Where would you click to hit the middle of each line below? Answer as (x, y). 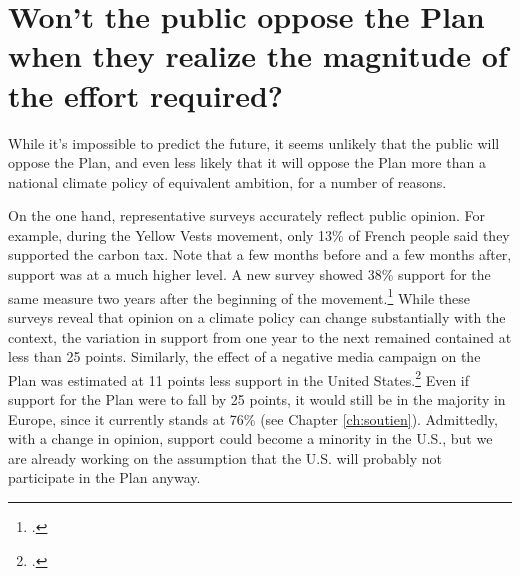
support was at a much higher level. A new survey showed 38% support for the (249, 274)
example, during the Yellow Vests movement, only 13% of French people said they (259, 234)
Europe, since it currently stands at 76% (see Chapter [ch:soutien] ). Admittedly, (253, 418)
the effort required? (146, 94)
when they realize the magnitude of (258, 55)
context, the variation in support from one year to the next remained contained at (260, 336)
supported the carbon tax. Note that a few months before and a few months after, (260, 254)
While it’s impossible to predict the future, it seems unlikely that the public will (254, 142)
